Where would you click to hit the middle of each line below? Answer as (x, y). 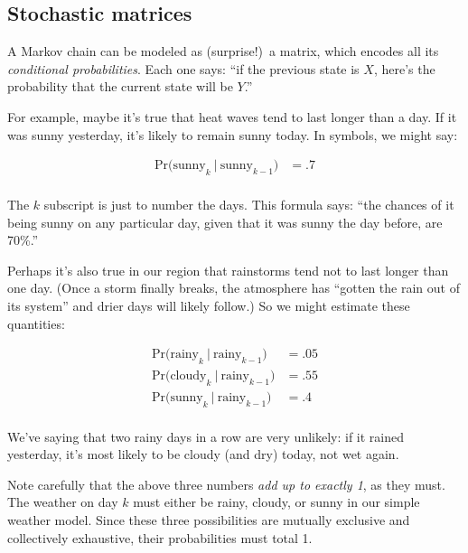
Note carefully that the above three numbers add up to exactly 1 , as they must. (226, 484)
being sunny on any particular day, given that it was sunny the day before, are (225, 222)
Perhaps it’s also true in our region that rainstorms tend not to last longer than (228, 270)
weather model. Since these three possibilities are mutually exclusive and (209, 520)
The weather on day (63, 502)
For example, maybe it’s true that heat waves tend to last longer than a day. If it (232, 116)
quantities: (36, 323)
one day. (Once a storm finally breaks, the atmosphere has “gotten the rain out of (234, 288)
